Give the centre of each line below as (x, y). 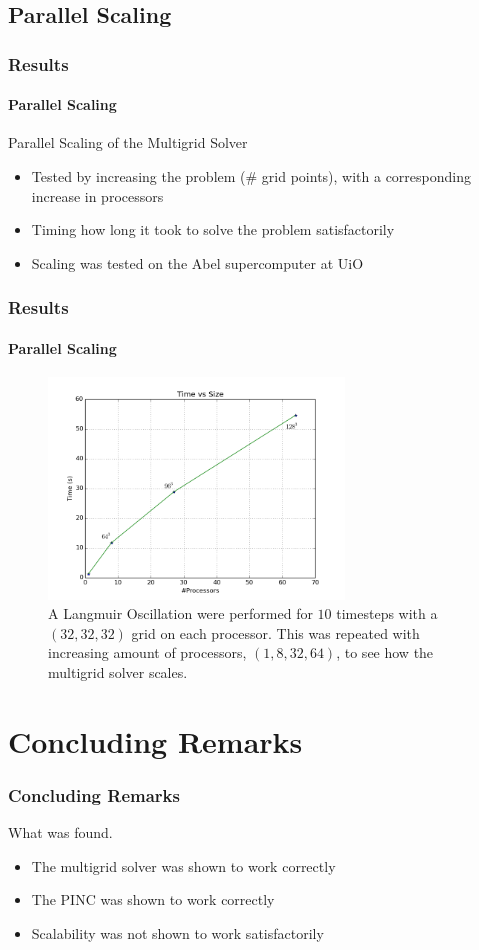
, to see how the (385, 652)
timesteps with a (387, 613)
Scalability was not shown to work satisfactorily (177, 932)
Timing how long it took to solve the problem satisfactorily (213, 229)
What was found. (60, 832)
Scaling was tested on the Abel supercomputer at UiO (197, 262)
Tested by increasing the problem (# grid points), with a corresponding (251, 176)
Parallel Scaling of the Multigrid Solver (128, 142)
